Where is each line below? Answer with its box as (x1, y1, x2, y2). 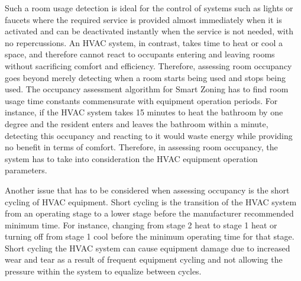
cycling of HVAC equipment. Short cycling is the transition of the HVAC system (5, 195, 297, 208)
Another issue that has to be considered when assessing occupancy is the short (5, 183, 290, 196)
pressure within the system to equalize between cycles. (5, 265, 202, 277)
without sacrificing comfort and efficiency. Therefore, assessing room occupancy (5, 59, 292, 72)
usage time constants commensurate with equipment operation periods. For (5, 94, 278, 106)
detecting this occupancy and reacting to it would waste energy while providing (5, 129, 293, 141)
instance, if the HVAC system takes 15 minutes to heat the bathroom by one (5, 106, 283, 118)
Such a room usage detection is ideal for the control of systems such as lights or (5, 2, 293, 14)
